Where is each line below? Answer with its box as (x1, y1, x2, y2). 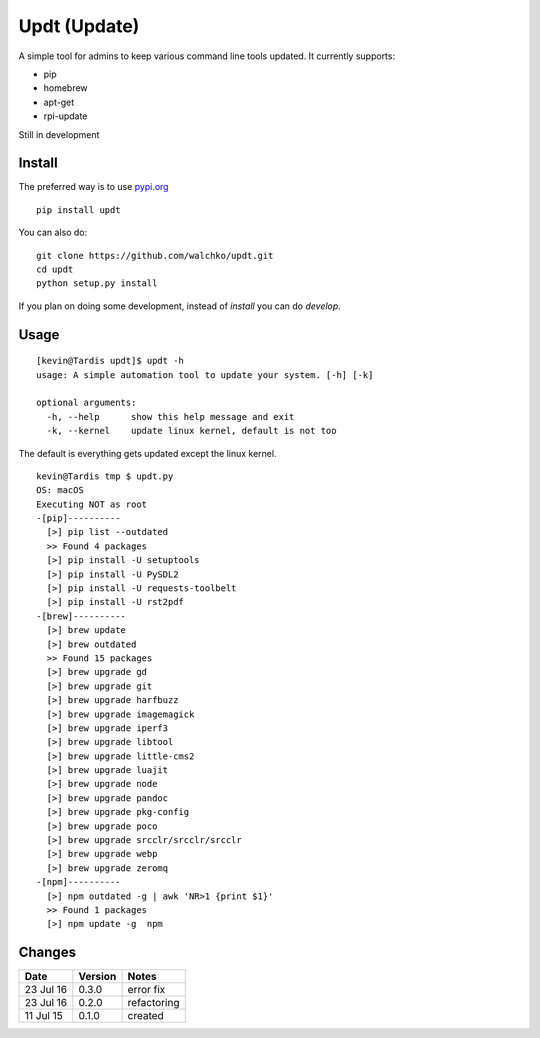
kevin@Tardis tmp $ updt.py (36, 470, 174, 482)
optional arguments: (36, 397, 137, 409)
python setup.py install (36, 278, 158, 289)
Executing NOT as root (36, 498, 148, 510)
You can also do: (18, 226, 88, 239)
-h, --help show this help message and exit (46, 411, 295, 422)
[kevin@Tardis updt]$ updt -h (36, 355, 185, 367)
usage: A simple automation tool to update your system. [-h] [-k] (36, 369, 374, 380)
